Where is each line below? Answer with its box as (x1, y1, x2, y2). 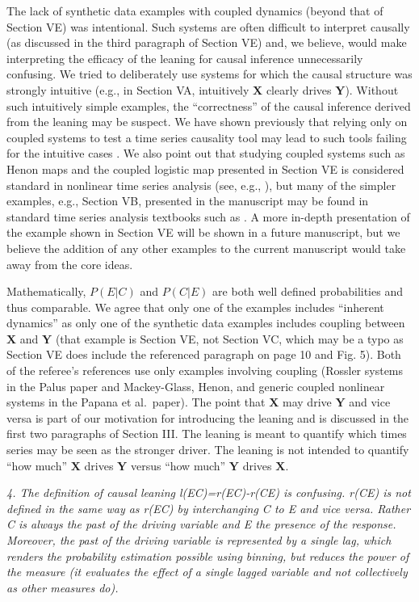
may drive (283, 394, 332, 410)
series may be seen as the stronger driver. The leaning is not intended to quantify (6, 441, 409, 458)
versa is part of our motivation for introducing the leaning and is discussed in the (6, 409, 409, 426)
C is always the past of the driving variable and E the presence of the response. (6, 516, 396, 533)
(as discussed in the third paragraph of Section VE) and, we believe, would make (6, 34, 407, 51)
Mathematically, (6, 283, 86, 300)
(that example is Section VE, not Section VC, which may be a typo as (55, 330, 404, 347)
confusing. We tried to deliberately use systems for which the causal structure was (6, 65, 413, 82)
